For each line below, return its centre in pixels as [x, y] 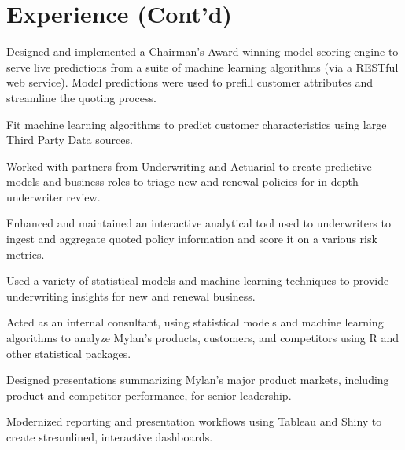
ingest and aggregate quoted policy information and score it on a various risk [192, 239]
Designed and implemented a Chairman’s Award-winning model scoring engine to [202, 52]
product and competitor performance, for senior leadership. [149, 395]
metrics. [26, 254]
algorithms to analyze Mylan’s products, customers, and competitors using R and [203, 338]
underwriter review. [53, 196]
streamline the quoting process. [81, 97]
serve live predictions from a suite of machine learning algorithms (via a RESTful [202, 66]
